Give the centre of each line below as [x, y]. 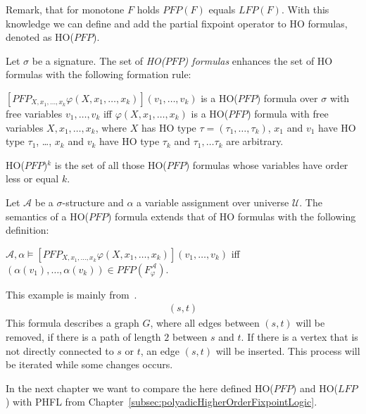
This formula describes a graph [72, 323]
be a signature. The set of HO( [99, 60]
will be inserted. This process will [288, 350]
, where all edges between [205, 323]
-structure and [93, 202]
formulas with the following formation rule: [99, 74]
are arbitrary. [255, 141]
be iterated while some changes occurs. [89, 364]
